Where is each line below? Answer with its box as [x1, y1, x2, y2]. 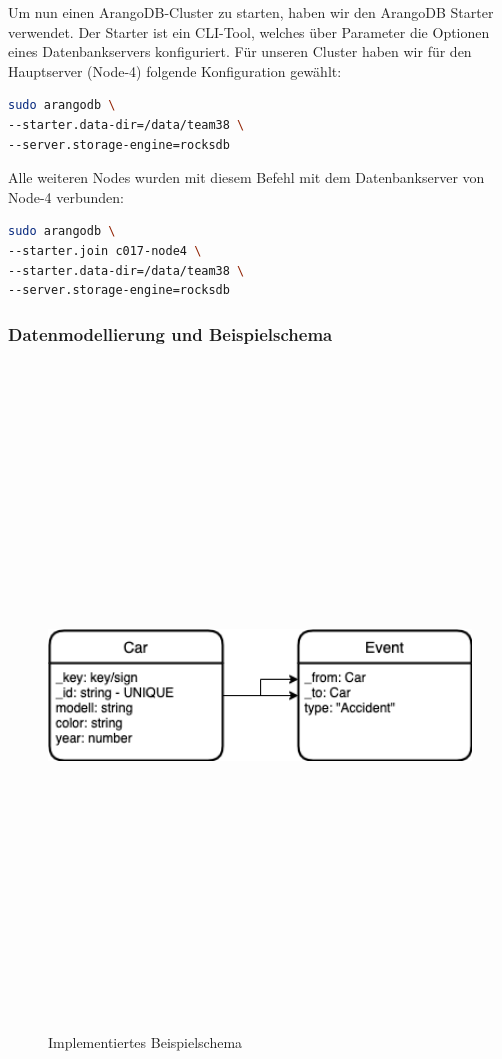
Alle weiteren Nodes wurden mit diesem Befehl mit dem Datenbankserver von [8, 167, 485, 188]
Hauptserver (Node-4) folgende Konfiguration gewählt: [8, 60, 342, 81]
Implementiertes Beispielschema [48, 1032, 243, 1053]
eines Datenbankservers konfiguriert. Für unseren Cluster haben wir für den [8, 41, 472, 62]
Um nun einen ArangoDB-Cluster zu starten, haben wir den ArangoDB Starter [8, 2, 494, 22]
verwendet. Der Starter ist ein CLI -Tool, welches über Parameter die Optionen [8, 21, 490, 42]
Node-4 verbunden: [8, 186, 124, 207]
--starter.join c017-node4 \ [8, 243, 202, 258]
